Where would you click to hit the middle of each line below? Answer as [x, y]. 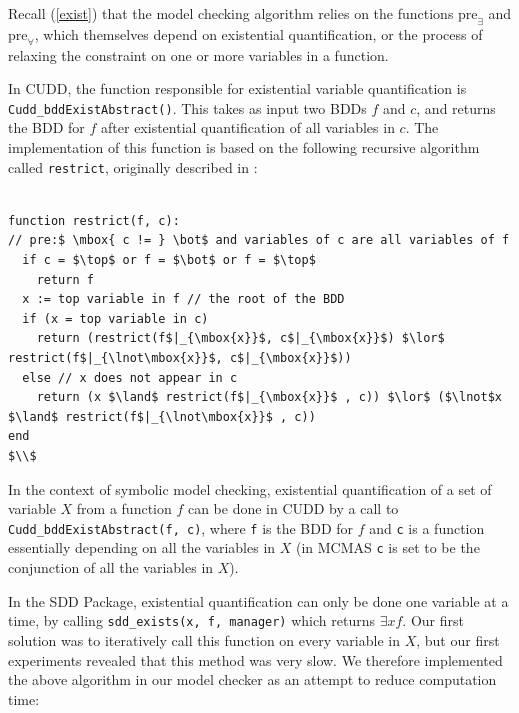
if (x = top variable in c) [115, 318]
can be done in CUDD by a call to [293, 508]
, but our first [458, 639]
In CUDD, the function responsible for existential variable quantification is [237, 88]
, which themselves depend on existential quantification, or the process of [258, 33]
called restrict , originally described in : [133, 166]
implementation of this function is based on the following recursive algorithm [244, 147]
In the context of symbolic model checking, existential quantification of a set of [250, 488]
